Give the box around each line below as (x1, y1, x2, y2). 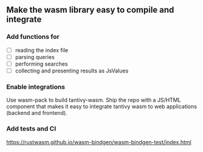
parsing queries (15, 53, 55, 60)
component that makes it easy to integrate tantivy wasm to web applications (6, 103, 198, 110)
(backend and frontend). (6, 109, 68, 117)
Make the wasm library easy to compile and (6, 5, 174, 15)
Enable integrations (6, 82, 66, 91)
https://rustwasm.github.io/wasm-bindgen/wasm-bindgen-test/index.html (6, 138, 191, 145)
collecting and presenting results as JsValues (15, 67, 129, 74)
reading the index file (15, 46, 69, 54)
